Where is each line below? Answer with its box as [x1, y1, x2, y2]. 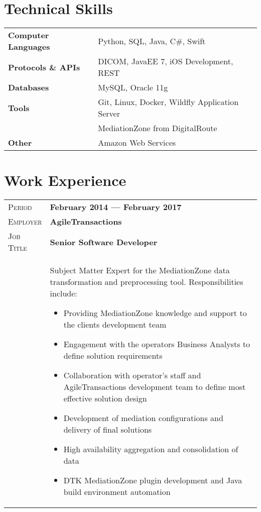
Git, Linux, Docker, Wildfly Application [98, 96, 239, 108]
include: [50, 287, 77, 299]
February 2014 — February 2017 [50, 201, 182, 213]
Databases [8, 81, 49, 93]
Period [8, 201, 32, 213]
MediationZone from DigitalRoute [98, 122, 217, 134]
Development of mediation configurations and [63, 412, 223, 424]
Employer [8, 216, 42, 228]
